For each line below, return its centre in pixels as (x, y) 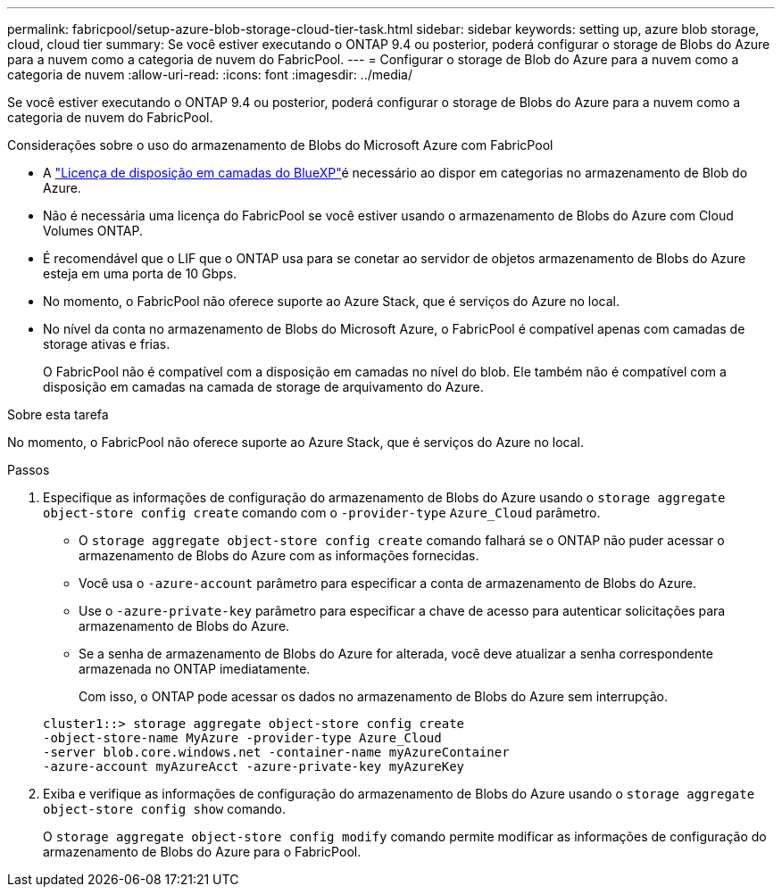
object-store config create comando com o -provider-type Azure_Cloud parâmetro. (322, 513)
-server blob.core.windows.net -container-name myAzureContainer (276, 752)
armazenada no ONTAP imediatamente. (195, 669)
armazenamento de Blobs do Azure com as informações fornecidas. (279, 555)
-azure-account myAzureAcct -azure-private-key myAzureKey (254, 766)
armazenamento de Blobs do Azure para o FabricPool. (202, 852)
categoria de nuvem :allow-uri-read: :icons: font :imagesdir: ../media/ (210, 74)
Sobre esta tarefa (58, 414)
